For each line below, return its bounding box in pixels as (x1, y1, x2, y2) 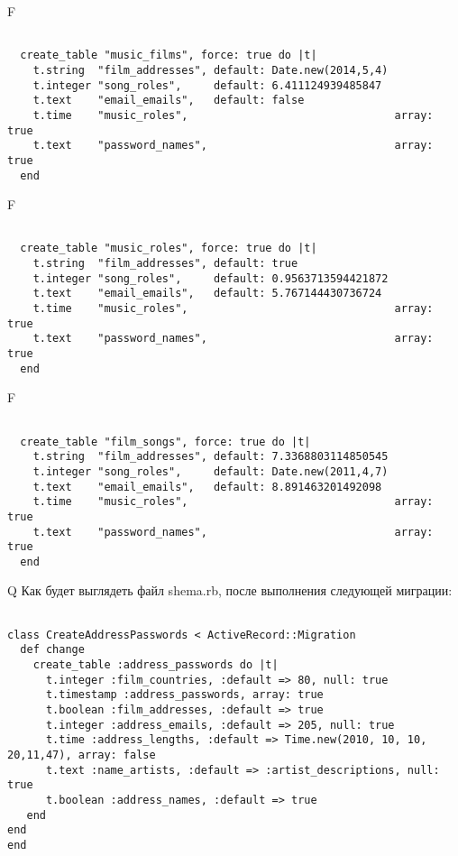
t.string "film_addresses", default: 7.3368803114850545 (32, 450, 389, 464)
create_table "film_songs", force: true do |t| (20, 435, 311, 448)
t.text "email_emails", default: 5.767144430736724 (32, 287, 382, 300)
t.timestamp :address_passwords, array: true (45, 688, 324, 702)
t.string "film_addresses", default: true (32, 257, 298, 271)
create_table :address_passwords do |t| (32, 658, 279, 672)
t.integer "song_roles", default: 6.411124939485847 (32, 78, 382, 92)
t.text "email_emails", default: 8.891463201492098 (32, 480, 382, 493)
